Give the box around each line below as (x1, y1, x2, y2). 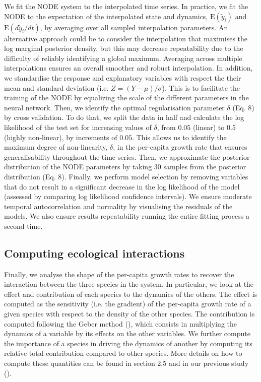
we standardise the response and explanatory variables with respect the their (4, 72, 241, 83)
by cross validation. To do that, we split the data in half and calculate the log (4, 112, 244, 122)
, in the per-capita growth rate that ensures (113, 142, 247, 152)
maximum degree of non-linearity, (4, 142, 108, 152)
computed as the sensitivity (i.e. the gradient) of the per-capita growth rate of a (4, 298, 251, 309)
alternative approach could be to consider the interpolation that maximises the (4, 33, 248, 43)
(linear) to (192, 121, 225, 132)
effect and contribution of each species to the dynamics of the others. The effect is (4, 288, 257, 299)
